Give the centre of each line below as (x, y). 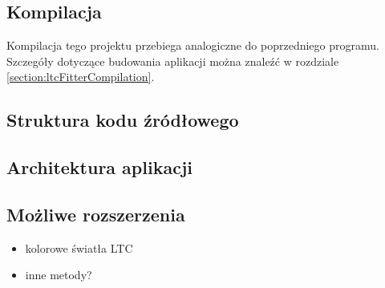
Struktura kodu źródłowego (123, 120)
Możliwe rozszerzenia (96, 214)
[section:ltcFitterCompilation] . (81, 77)
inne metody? (59, 275)
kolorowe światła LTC (79, 247)
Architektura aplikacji (99, 167)
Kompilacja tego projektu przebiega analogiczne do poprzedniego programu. (193, 45)
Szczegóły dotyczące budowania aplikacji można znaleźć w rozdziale (173, 61)
